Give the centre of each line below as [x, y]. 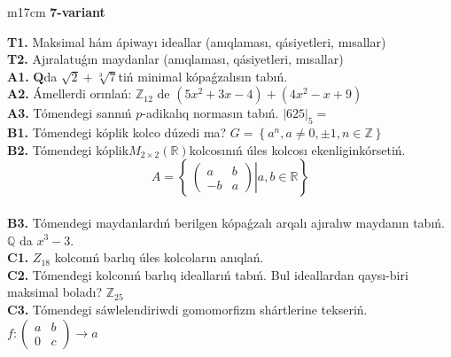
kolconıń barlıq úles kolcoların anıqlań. [159, 257]
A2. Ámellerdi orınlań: [70, 93]
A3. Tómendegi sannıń [70, 113]
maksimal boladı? [55, 292]
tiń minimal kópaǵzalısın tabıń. [203, 76]
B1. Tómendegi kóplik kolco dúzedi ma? [117, 132]
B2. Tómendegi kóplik [68, 149]
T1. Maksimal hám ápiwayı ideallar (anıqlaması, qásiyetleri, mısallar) [197, 41]
